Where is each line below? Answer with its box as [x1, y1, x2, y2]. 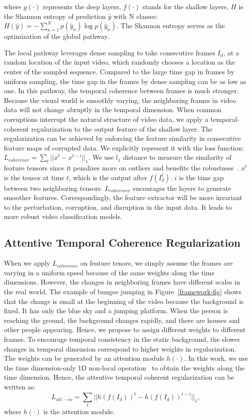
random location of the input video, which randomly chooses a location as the [4, 57, 236, 67]
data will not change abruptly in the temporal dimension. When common [4, 104, 221, 115]
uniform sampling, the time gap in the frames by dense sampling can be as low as [4, 76, 246, 86]
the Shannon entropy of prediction [4, 11, 106, 21]
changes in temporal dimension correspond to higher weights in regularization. [4, 343, 236, 353]
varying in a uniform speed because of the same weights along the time [4, 267, 215, 277]
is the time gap [179, 172, 224, 182]
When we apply [4, 258, 50, 268]
